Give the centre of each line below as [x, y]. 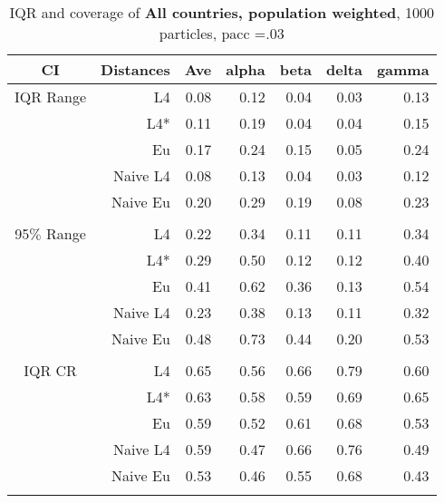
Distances [135, 69]
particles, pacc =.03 [222, 33]
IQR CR [50, 370]
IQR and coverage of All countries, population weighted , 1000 [222, 12]
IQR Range [51, 97]
